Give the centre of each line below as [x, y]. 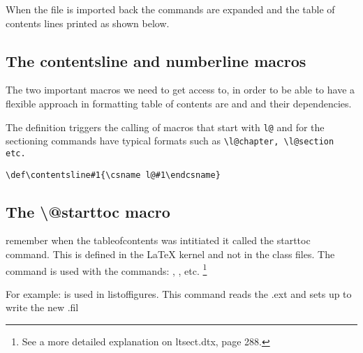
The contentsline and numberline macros [156, 60]
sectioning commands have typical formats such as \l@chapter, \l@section [170, 141]
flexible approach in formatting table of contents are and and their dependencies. [179, 103]
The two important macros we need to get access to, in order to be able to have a [180, 90]
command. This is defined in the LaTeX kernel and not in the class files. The [170, 254]
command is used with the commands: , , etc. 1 [106, 269]
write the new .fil [42, 307]
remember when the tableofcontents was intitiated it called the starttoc [158, 240]
